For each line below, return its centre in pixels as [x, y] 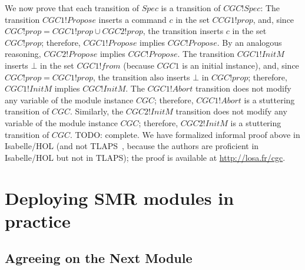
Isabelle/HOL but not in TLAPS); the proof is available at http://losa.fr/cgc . [145, 157]
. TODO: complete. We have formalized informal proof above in [185, 134]
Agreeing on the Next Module [99, 258]
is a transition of [191, 8]
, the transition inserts [183, 31]
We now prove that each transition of [72, 8]
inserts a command [132, 19]
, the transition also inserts [142, 77]
